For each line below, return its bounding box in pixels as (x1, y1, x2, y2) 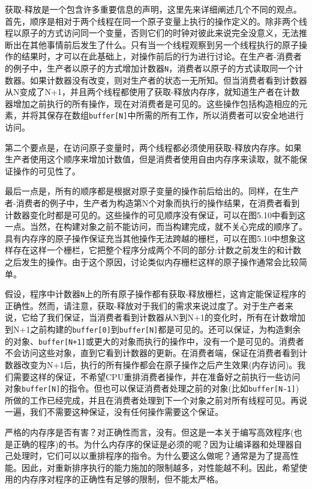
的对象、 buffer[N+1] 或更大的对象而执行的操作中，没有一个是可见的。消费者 (5, 334, 304, 347)
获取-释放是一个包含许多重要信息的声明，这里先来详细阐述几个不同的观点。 (5, 3, 302, 15)
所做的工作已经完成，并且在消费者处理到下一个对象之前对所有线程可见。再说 (5, 393, 307, 406)
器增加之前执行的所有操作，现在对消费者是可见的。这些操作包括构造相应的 (5, 97, 299, 109)
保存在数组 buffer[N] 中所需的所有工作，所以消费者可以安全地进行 (46, 109, 304, 121)
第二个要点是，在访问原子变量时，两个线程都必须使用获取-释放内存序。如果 (5, 141, 302, 153)
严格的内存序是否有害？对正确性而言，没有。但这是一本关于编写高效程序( (5, 425, 294, 438)
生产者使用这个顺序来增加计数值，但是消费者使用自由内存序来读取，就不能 (5, 153, 299, 165)
